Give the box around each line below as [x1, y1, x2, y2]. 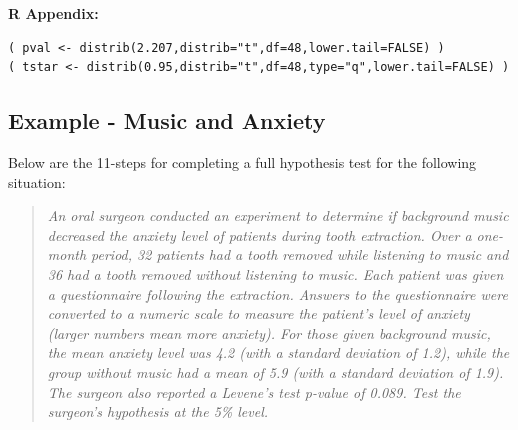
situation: [8, 171, 66, 192]
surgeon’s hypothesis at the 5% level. [47, 401, 269, 422]
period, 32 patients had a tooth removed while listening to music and [91, 244, 509, 265]
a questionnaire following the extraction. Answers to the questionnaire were [47, 283, 508, 304]
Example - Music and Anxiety [8, 105, 326, 136]
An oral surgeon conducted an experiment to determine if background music [47, 205, 509, 226]
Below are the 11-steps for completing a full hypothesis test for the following [8, 151, 477, 172]
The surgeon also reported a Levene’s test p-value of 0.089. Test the [47, 381, 461, 402]
